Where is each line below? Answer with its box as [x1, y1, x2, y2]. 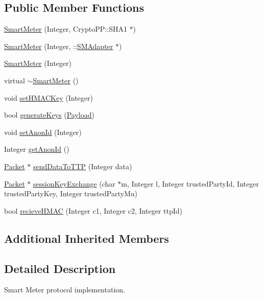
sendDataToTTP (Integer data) [33, 161, 132, 171]
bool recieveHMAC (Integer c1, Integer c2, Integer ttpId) [4, 205, 182, 216]
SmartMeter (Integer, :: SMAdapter [4, 40, 113, 51]
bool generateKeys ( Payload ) [4, 109, 94, 120]
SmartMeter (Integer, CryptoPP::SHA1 [4, 24, 127, 34]
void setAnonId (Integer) [4, 126, 82, 137]
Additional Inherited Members [4, 230, 169, 246]
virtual [4, 75, 25, 85]
